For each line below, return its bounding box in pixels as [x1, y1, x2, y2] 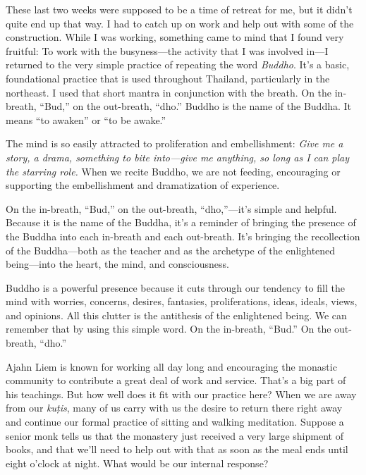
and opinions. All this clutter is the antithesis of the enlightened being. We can [6, 307, 347, 322]
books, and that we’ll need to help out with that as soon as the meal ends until [6, 442, 348, 457]
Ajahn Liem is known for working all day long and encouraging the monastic [6, 359, 337, 374]
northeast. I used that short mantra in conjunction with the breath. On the [6, 85, 332, 99]
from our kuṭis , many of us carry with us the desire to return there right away [6, 400, 343, 415]
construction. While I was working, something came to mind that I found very [6, 30, 344, 44]
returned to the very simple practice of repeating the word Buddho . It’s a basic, [6, 57, 350, 72]
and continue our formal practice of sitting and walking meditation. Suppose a [6, 414, 344, 429]
